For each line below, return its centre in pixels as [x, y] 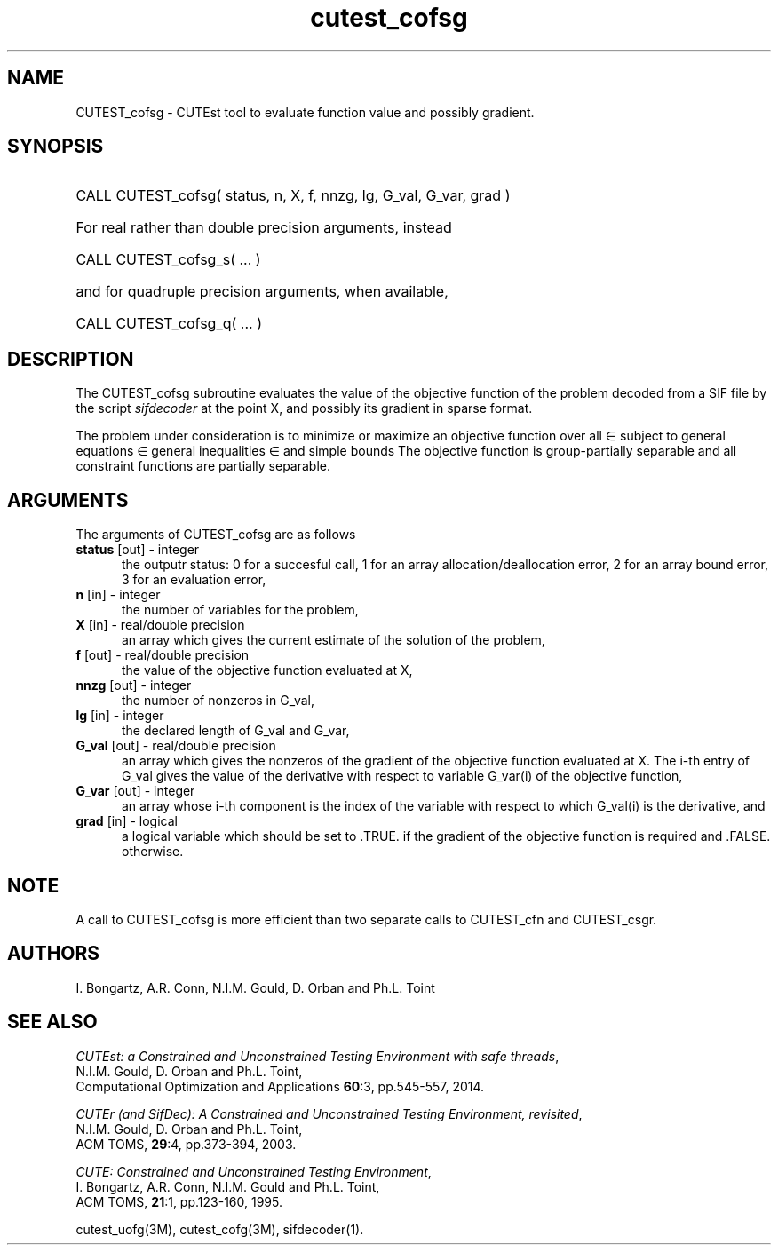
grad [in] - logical [127, 821]
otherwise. [153, 852]
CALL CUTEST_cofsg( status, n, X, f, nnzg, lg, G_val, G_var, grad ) [293, 196]
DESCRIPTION [71, 359]
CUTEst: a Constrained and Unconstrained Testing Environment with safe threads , [318, 1056]
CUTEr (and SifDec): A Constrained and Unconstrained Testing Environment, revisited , [329, 1113]
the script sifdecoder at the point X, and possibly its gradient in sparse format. [304, 408]
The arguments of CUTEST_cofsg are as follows [216, 535]
